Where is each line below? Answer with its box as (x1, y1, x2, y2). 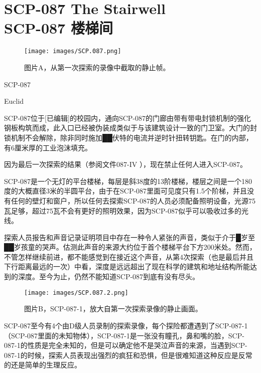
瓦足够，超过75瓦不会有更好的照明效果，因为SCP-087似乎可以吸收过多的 (4, 205, 242, 216)
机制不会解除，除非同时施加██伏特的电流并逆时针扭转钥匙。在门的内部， (11, 132, 253, 142)
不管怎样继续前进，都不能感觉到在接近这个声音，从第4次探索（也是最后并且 (4, 251, 253, 262)
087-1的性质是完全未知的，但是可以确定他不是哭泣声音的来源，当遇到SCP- (4, 340, 247, 350)
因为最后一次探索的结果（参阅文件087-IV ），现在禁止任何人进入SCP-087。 (4, 159, 247, 169)
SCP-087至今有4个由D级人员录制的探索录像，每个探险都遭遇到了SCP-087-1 (4, 320, 248, 330)
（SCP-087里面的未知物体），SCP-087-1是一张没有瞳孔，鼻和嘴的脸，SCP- (4, 330, 244, 340)
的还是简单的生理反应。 (4, 359, 81, 370)
